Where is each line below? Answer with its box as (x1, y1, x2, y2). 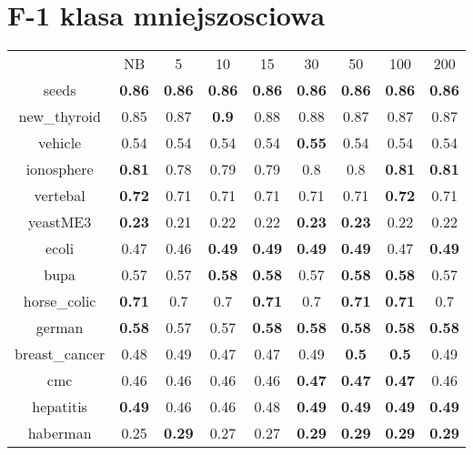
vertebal (34, 185, 86, 207)
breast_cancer (15, 343, 106, 365)
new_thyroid (18, 106, 101, 127)
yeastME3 (28, 211, 92, 233)
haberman (27, 422, 92, 444)
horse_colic (23, 290, 96, 312)
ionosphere (25, 158, 94, 180)
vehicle (38, 132, 82, 154)
